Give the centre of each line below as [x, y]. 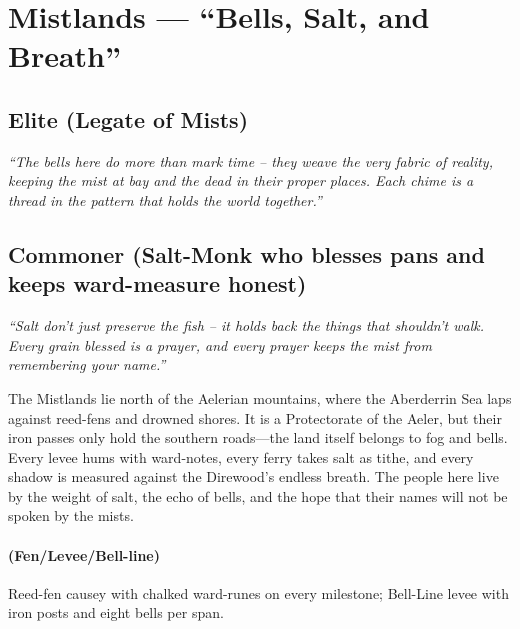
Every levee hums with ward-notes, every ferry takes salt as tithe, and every [241, 456]
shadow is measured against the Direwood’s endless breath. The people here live [253, 476]
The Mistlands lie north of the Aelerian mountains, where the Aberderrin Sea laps [260, 397]
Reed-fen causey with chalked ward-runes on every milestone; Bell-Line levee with [258, 592]
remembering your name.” [87, 364]
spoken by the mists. [71, 515]
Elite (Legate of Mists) [128, 118]
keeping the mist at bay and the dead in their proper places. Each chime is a [241, 180]
